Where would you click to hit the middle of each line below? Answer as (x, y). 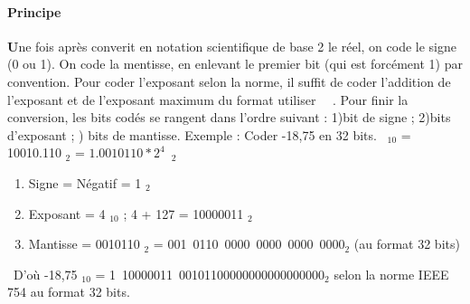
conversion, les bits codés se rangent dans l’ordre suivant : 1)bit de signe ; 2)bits (229, 117)
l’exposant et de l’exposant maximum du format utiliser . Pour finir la (208, 99)
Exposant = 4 (67, 213)
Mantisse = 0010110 (84, 244)
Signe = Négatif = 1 (85, 182)
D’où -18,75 (45, 274)
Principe (34, 11)
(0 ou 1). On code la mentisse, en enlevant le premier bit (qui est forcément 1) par (235, 64)
